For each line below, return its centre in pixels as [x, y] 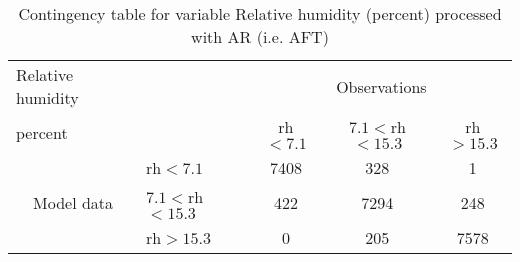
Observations [381, 86]
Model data [73, 202]
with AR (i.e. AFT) [260, 36]
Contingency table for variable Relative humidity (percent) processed [260, 13]
